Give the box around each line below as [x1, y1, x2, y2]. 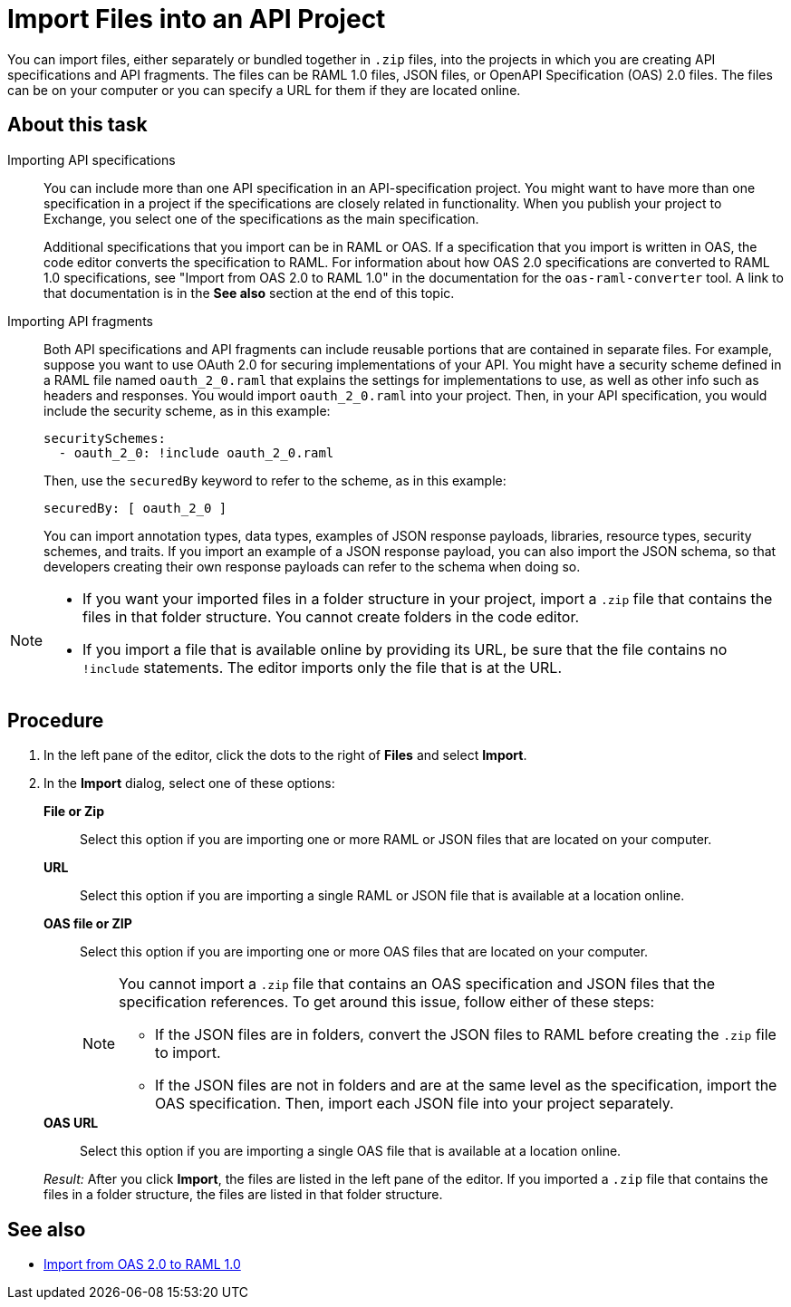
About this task [7, 113, 148, 137]
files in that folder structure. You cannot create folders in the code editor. [82, 607, 580, 626]
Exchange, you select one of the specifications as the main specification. [43, 210, 479, 226]
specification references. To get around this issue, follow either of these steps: [119, 993, 655, 1012]
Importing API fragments [7, 312, 153, 329]
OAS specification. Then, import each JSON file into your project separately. [155, 1094, 674, 1113]
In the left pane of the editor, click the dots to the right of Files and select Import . [43, 747, 527, 764]
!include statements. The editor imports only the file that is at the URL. [82, 658, 563, 677]
